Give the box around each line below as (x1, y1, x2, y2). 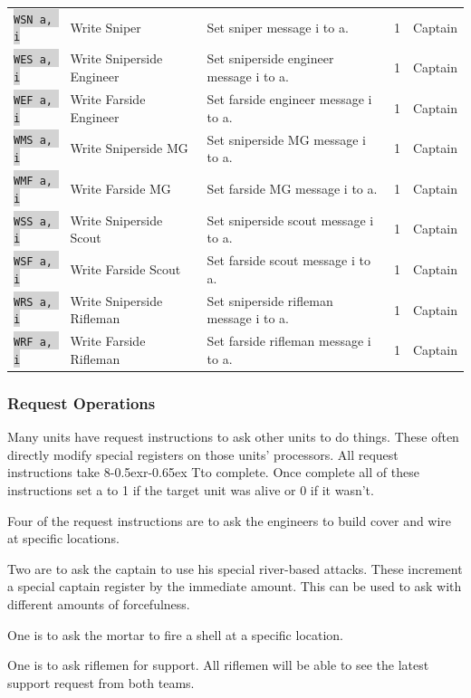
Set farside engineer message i (207, 89, 372, 108)
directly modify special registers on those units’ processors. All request (7, 445, 399, 464)
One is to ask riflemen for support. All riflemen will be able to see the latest (7, 655, 429, 674)
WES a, (14, 53, 53, 67)
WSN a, (14, 13, 53, 26)
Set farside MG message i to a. (207, 178, 378, 197)
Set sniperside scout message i (207, 210, 374, 229)
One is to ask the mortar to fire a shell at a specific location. (7, 625, 343, 644)
